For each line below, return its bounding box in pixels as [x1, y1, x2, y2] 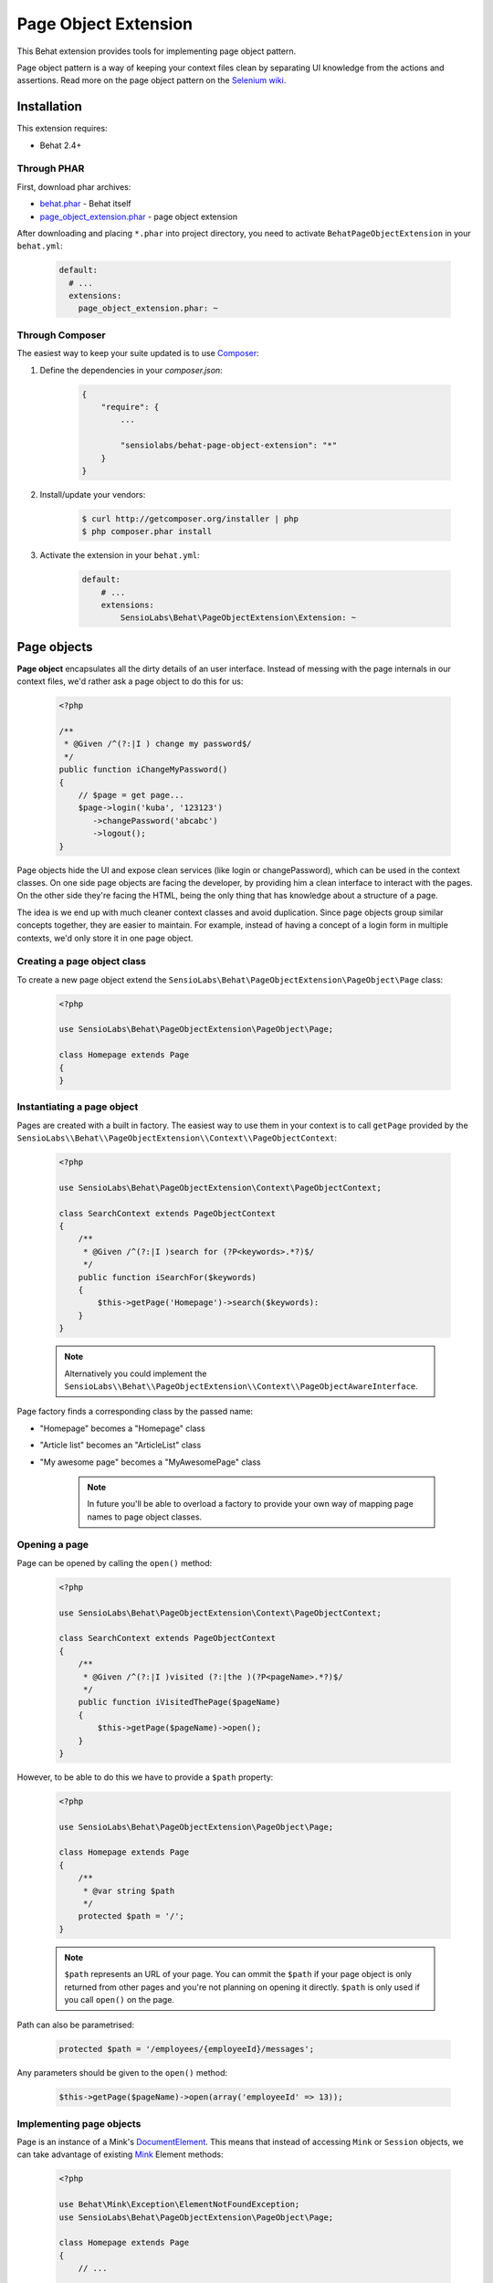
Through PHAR [16, 163, 85, 175]
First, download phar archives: [16, 181, 131, 192]
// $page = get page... [78, 790, 184, 801]
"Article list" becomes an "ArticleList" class [39, 1439, 202, 1451]
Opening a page [16, 1539, 89, 1552]
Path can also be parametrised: [16, 2019, 135, 2031]
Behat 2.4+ [39, 140, 82, 151]
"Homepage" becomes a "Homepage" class [39, 1423, 205, 1434]
